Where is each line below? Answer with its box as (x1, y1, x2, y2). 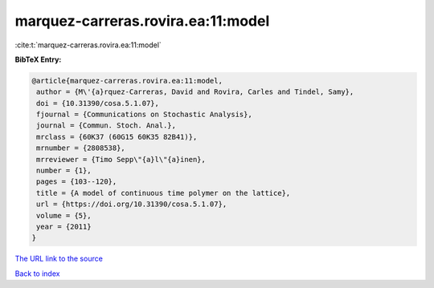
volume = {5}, (36, 211, 92, 220)
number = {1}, (36, 166, 92, 176)
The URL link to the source (14, 254, 104, 264)
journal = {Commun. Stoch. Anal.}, (36, 121, 177, 130)
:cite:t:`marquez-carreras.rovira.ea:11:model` (14, 40, 162, 50)
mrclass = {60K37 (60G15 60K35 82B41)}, (36, 132, 198, 141)
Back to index (14, 269, 60, 278)
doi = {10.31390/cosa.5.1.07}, (36, 99, 160, 107)
